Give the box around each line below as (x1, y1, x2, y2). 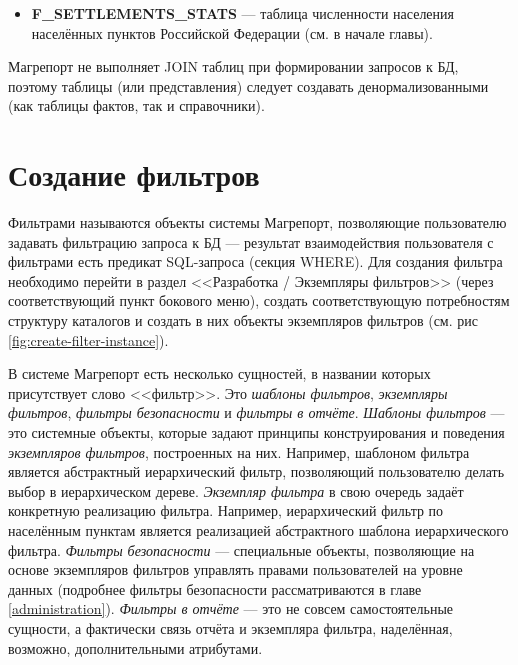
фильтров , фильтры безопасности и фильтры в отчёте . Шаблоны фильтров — (8, 402, 505, 423)
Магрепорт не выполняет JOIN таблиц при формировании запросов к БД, (8, 56, 459, 77)
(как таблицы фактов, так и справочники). (8, 95, 265, 116)
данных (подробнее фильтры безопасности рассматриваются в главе (8, 578, 422, 599)
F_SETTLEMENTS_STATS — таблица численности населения (31, 3, 455, 23)
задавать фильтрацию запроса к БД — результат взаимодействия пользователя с (8, 231, 494, 252)
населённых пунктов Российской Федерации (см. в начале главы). (31, 22, 433, 43)
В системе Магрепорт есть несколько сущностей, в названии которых (8, 363, 431, 384)
